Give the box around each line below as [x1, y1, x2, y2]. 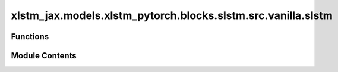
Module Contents [11, 51, 77, 61]
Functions [11, 32, 49, 42]
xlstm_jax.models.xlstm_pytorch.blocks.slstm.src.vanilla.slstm [11, 9, 333, 22]
